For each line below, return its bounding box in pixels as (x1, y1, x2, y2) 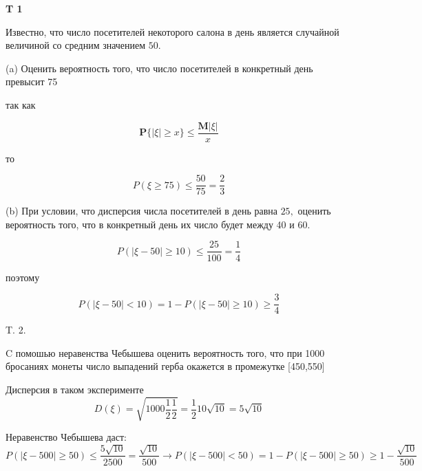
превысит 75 (6, 74, 58, 89)
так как (6, 97, 36, 111)
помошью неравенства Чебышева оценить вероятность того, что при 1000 (15, 345, 325, 360)
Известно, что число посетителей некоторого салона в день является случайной (6, 24, 339, 39)
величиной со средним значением (6, 38, 146, 52)
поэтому (6, 270, 40, 284)
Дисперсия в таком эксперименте (6, 382, 144, 396)
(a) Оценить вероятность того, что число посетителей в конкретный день (6, 61, 313, 75)
